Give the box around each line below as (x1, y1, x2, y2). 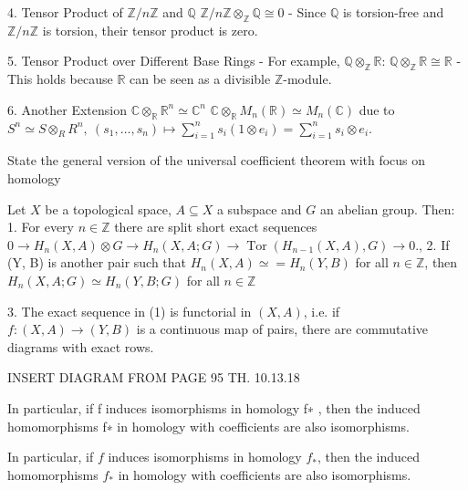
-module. (283, 69, 332, 89)
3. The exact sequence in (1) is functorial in (7, 301, 252, 320)
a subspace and (216, 199, 302, 218)
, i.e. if (303, 301, 340, 320)
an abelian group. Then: (319, 199, 455, 218)
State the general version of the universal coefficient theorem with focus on (7, 151, 426, 170)
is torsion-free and (342, 3, 444, 21)
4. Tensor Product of (7, 3, 123, 21)
